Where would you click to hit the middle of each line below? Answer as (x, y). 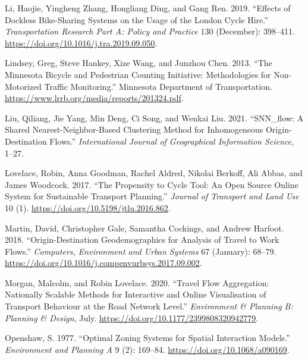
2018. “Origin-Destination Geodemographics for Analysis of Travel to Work (142, 240)
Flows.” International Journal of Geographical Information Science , (172, 141)
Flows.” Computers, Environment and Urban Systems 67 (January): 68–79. (141, 251)
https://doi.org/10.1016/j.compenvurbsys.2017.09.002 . (103, 263)
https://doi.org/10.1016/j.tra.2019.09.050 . (81, 43)
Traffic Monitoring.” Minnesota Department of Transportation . (158, 86)
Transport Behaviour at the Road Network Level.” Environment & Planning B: (149, 306)
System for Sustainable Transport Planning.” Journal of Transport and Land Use (152, 196)
